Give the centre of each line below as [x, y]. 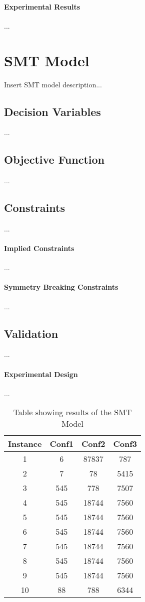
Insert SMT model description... [53, 84]
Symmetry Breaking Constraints [61, 287]
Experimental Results [42, 6]
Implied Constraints [39, 248]
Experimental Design [41, 374]
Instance [25, 444]
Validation [31, 333]
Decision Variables [52, 111]
